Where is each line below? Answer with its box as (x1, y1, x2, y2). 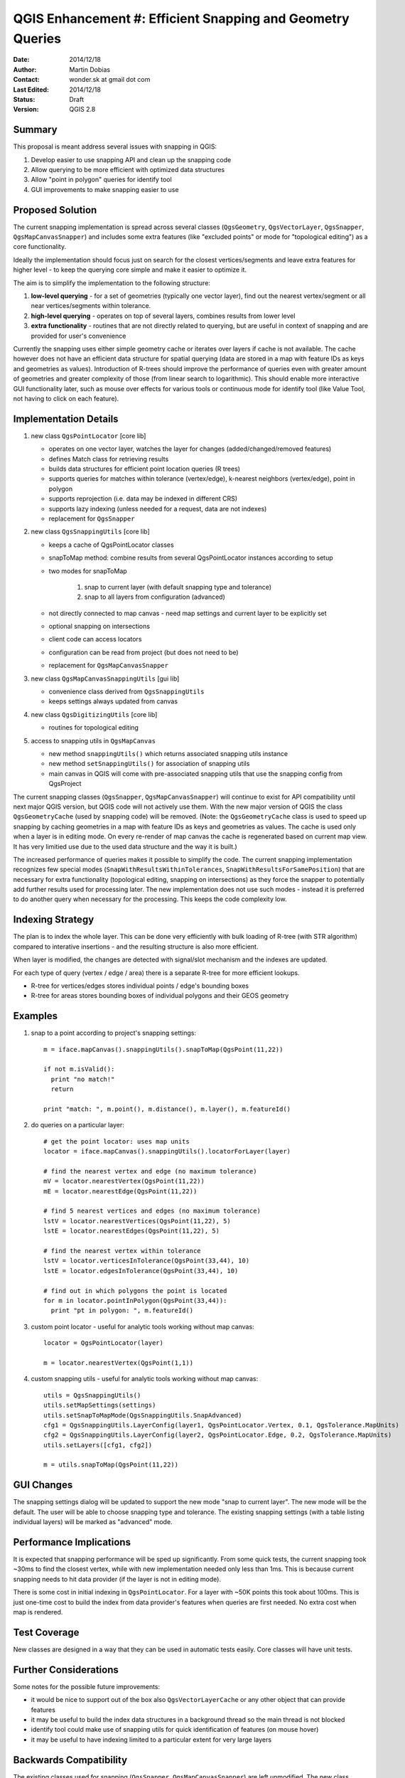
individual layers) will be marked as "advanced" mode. (13, 1518, 173, 1526)
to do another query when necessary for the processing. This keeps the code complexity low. (13, 895, 287, 903)
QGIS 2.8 (69, 105, 96, 114)
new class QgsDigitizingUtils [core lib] (31, 710, 158, 718)
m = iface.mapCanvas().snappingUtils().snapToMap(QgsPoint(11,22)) (43, 1045, 283, 1053)
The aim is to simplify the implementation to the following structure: (13, 278, 211, 287)
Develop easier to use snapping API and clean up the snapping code (31, 155, 232, 164)
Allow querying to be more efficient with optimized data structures (31, 165, 225, 174)
